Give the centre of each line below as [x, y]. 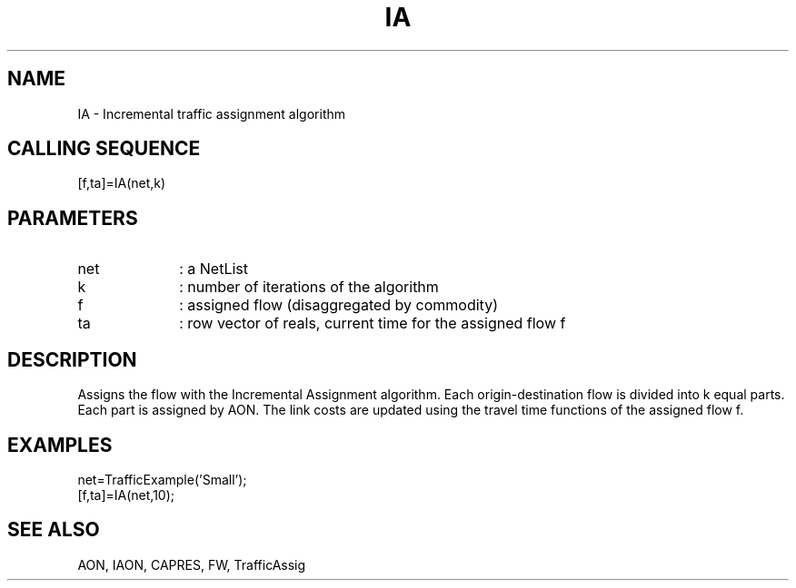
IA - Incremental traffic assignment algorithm [211, 113]
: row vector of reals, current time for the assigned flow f [373, 323]
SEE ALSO [54, 530]
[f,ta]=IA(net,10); [126, 495]
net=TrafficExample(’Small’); [162, 479]
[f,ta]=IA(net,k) [122, 183]
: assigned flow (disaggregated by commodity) [338, 305]
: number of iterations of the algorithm [309, 287]
